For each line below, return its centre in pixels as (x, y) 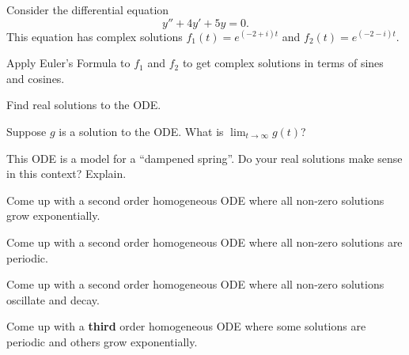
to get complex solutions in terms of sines (283, 63)
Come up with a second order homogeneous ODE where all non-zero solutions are (204, 242)
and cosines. (36, 78)
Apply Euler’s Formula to (68, 63)
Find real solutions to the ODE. (84, 105)
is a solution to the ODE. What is (141, 131)
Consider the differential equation (88, 9)
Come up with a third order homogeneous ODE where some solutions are (186, 326)
